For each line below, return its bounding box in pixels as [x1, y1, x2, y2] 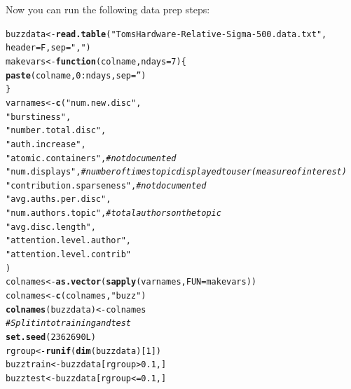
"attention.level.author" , [6, 236, 131, 246]
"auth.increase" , [6, 139, 86, 149]
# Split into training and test [6, 318, 132, 329]
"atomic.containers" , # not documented [6, 153, 177, 163]
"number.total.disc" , [6, 125, 106, 136]
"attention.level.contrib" [6, 250, 131, 260]
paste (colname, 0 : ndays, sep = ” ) [6, 70, 146, 81]
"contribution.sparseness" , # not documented [6, 180, 207, 191]
